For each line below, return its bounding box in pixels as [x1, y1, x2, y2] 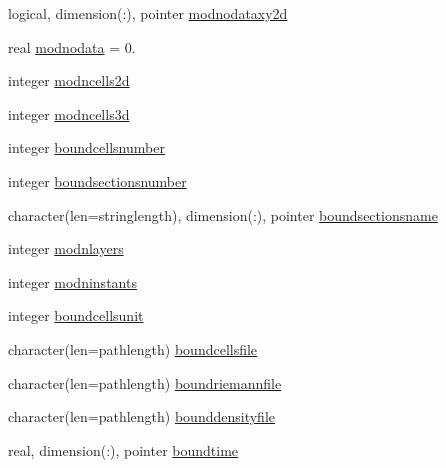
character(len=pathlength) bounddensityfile [8, 406, 275, 427]
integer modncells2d [8, 70, 130, 91]
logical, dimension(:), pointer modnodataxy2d [8, 3, 288, 23]
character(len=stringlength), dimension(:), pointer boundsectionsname [8, 204, 438, 225]
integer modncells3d [8, 103, 130, 124]
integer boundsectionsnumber [8, 170, 187, 191]
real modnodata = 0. [8, 36, 136, 57]
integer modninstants [8, 271, 137, 292]
